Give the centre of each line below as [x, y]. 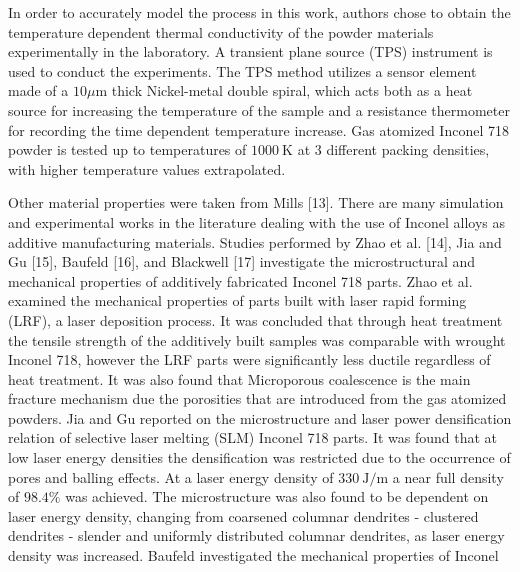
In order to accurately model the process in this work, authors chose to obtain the [259, 12]
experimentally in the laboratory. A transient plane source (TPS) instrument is [250, 51]
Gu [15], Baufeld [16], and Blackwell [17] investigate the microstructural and [242, 261]
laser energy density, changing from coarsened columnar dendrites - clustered [243, 515]
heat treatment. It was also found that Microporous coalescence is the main [239, 378]
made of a [38, 90]
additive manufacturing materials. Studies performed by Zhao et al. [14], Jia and [255, 241]
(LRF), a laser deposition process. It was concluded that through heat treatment [255, 319]
